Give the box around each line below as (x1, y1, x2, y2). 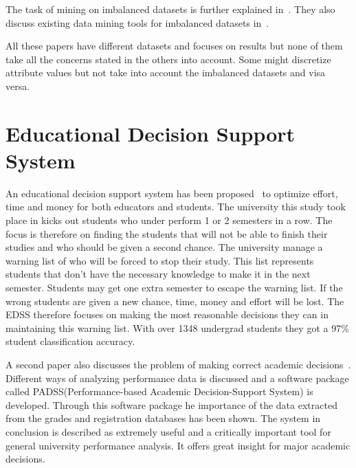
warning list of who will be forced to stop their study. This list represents (5, 253, 314, 267)
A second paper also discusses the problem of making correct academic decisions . (5, 357, 351, 371)
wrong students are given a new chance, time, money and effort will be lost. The (5, 293, 344, 308)
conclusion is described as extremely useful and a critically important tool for (5, 424, 331, 438)
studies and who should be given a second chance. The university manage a (5, 240, 323, 254)
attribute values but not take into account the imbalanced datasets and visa (5, 65, 326, 80)
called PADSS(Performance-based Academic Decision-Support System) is (5, 384, 313, 399)
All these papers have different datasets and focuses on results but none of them (5, 38, 343, 53)
